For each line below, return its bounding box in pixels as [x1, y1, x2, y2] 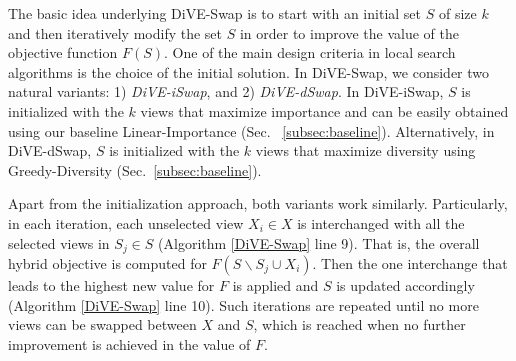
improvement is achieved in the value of [8, 333, 251, 354]
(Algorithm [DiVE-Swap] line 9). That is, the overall [158, 232, 480, 253]
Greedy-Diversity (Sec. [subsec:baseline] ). [8, 159, 262, 180]
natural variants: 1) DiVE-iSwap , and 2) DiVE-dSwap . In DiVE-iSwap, [8, 81, 444, 102]
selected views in [8, 232, 110, 253]
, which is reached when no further [253, 314, 466, 335]
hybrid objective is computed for [8, 252, 207, 273]
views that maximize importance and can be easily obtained [140, 100, 509, 121]
